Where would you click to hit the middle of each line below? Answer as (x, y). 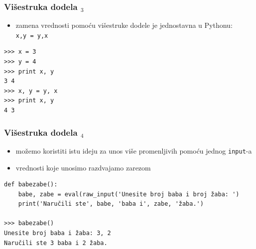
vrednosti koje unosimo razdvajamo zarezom (83, 167)
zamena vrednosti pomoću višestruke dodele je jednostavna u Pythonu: (124, 25)
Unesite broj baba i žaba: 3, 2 (58, 233)
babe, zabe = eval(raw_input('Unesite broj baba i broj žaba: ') (129, 194)
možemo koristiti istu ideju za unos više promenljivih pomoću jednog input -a (134, 150)
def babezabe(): (31, 185)
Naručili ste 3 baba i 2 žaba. (56, 243)
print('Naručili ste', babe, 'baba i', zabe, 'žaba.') (111, 204)
